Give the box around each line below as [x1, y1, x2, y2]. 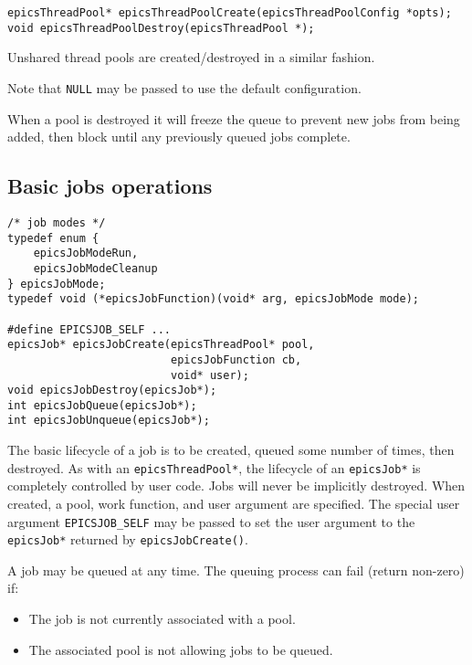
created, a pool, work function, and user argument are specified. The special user [7, 493, 460, 512]
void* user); [170, 368, 249, 382]
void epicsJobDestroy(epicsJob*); [7, 384, 217, 397]
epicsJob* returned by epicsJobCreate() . [7, 530, 248, 549]
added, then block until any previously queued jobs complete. [7, 127, 351, 146]
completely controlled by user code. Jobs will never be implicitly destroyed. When [7, 476, 466, 495]
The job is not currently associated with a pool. [28, 609, 296, 628]
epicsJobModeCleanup [33, 261, 158, 275]
